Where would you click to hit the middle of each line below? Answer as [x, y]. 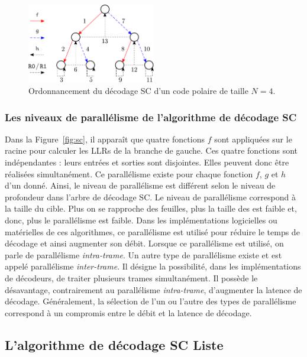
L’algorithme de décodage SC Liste [114, 344]
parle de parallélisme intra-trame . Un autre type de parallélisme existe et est [143, 254]
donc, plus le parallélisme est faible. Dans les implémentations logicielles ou [141, 220]
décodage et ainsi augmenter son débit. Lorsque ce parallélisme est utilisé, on [144, 243]
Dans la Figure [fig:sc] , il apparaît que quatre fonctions [105, 139]
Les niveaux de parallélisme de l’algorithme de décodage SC [151, 117]
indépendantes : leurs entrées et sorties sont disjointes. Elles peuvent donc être [147, 162]
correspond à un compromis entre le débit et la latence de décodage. [128, 312]
